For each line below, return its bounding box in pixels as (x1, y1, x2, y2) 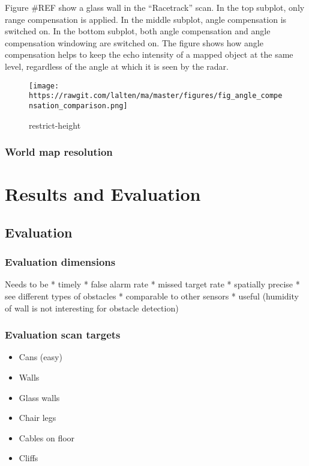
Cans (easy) (19, 351, 62, 363)
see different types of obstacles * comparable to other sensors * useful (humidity (5, 289, 299, 302)
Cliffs (19, 452, 38, 464)
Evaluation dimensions (5, 254, 116, 269)
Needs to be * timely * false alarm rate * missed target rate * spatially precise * (5, 278, 300, 290)
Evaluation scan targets (5, 327, 121, 342)
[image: (29, 81, 59, 90)
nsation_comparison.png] (29, 101, 128, 110)
